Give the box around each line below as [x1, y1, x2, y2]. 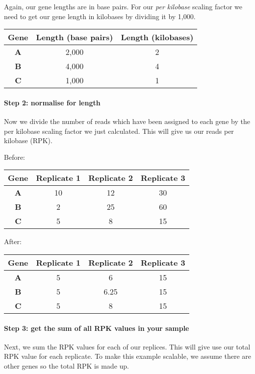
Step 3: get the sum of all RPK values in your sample [4, 323, 189, 333]
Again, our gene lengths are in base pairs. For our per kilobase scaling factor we [4, 1, 243, 11]
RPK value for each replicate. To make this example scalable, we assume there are [4, 351, 251, 361]
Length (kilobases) [121, 31, 194, 43]
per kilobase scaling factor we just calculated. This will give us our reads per [4, 125, 234, 136]
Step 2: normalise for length [4, 97, 101, 107]
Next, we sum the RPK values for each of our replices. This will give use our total [4, 341, 251, 351]
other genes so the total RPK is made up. [4, 360, 129, 371]
